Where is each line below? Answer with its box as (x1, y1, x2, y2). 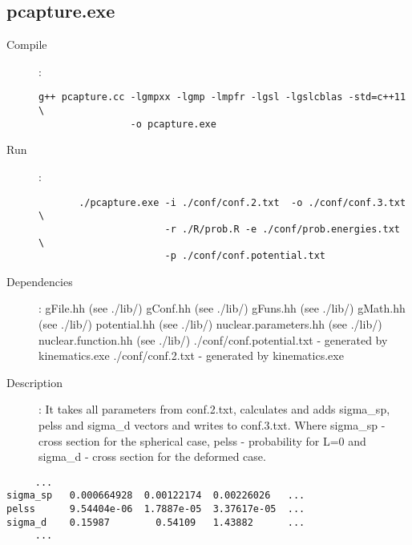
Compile (6, 36, 47, 53)
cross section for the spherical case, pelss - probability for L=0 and (38, 432, 366, 449)
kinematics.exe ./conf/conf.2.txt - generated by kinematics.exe (38, 347, 344, 364)
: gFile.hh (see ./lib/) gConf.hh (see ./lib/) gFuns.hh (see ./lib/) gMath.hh (38, 300, 406, 317)
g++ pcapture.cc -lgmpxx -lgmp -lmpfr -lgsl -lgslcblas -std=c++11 (38, 91, 406, 103)
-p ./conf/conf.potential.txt (164, 250, 325, 262)
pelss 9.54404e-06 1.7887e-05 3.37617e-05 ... (6, 503, 305, 515)
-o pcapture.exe (130, 118, 216, 130)
